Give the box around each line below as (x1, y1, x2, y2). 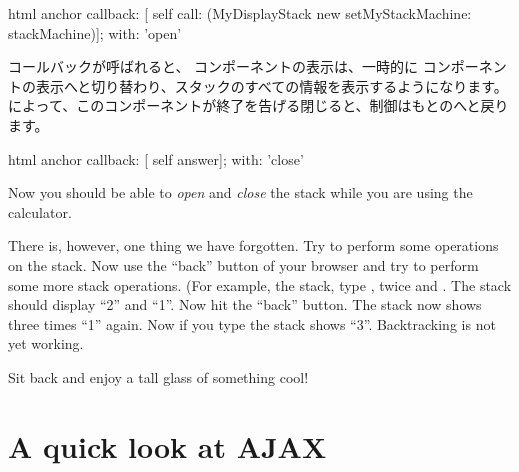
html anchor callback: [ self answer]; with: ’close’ (8, 148, 304, 169)
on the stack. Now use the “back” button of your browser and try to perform (8, 254, 479, 275)
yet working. (8, 333, 84, 354)
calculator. (8, 201, 72, 222)
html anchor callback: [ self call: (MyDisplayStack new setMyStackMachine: (8, 3, 472, 23)
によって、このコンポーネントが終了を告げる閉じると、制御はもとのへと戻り (8, 95, 509, 116)
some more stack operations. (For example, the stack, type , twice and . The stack (8, 274, 512, 295)
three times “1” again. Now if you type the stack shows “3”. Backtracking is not (8, 313, 496, 334)
